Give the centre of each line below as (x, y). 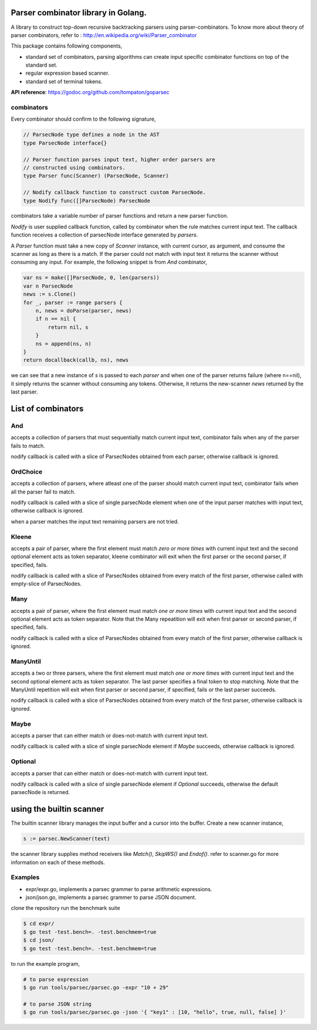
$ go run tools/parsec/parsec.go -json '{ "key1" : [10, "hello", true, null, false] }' (155, 1012)
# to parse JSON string (58, 1004)
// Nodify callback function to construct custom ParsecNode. (114, 192)
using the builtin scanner (58, 809)
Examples (25, 878)
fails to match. (28, 446)
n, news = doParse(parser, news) (84, 311)
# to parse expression (56, 979)
